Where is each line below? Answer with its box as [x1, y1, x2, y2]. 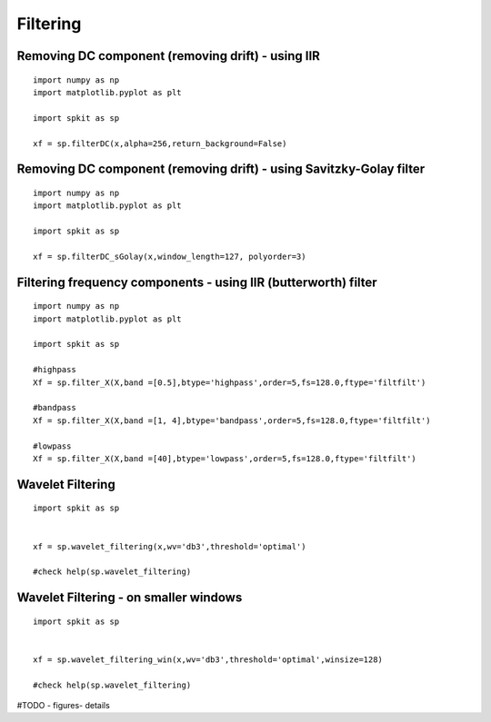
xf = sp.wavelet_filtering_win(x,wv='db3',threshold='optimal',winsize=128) [33, 654, 384, 665]
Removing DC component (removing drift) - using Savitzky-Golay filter [16, 162, 426, 177]
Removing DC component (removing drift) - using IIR [16, 48, 320, 64]
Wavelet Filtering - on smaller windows [16, 590, 243, 606]
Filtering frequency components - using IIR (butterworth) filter [16, 274, 377, 290]
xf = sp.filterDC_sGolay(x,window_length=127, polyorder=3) [33, 251, 306, 262]
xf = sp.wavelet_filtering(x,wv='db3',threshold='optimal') [33, 541, 306, 551]
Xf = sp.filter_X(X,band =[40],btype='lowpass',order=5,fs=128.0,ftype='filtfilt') [33, 453, 417, 463]
